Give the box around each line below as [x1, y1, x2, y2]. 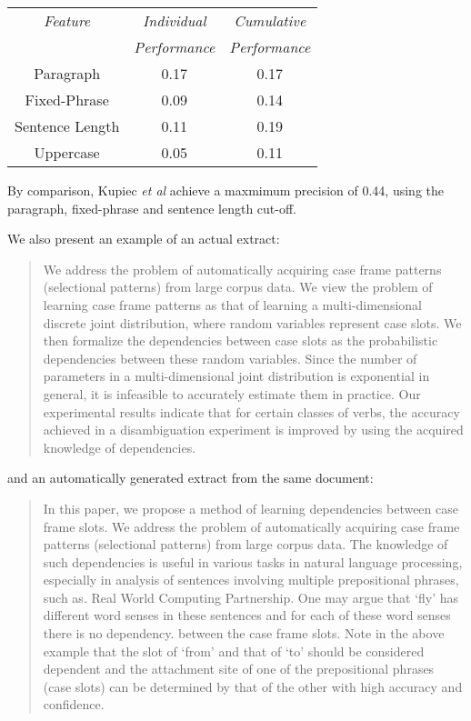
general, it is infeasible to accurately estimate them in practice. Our [43, 384, 421, 403]
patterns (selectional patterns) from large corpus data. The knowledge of [43, 535, 448, 554]
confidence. [43, 695, 105, 714]
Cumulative [234, 10, 306, 31]
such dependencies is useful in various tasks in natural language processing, [43, 552, 463, 571]
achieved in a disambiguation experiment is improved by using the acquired [43, 420, 464, 439]
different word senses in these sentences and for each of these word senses [43, 606, 451, 625]
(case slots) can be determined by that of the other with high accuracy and [43, 676, 463, 696]
